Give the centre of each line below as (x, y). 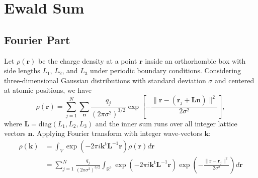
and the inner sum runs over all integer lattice (166, 123)
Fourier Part (37, 39)
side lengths (22, 70)
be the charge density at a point (88, 60)
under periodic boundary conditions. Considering (165, 70)
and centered (235, 80)
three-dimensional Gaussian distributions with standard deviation (105, 80)
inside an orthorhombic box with (195, 60)
